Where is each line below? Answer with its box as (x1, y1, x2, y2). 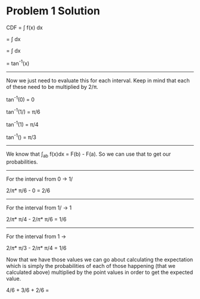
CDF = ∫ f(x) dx (6, 24, 43, 31)
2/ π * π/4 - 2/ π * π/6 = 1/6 (6, 216, 67, 223)
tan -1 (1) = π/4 (6, 119, 39, 128)
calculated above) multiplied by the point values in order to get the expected (6, 269, 193, 276)
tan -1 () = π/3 (6, 132, 37, 141)
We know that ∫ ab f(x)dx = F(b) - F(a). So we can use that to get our (6, 150, 171, 159)
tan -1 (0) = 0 (6, 94, 35, 103)
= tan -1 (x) (6, 58, 30, 67)
